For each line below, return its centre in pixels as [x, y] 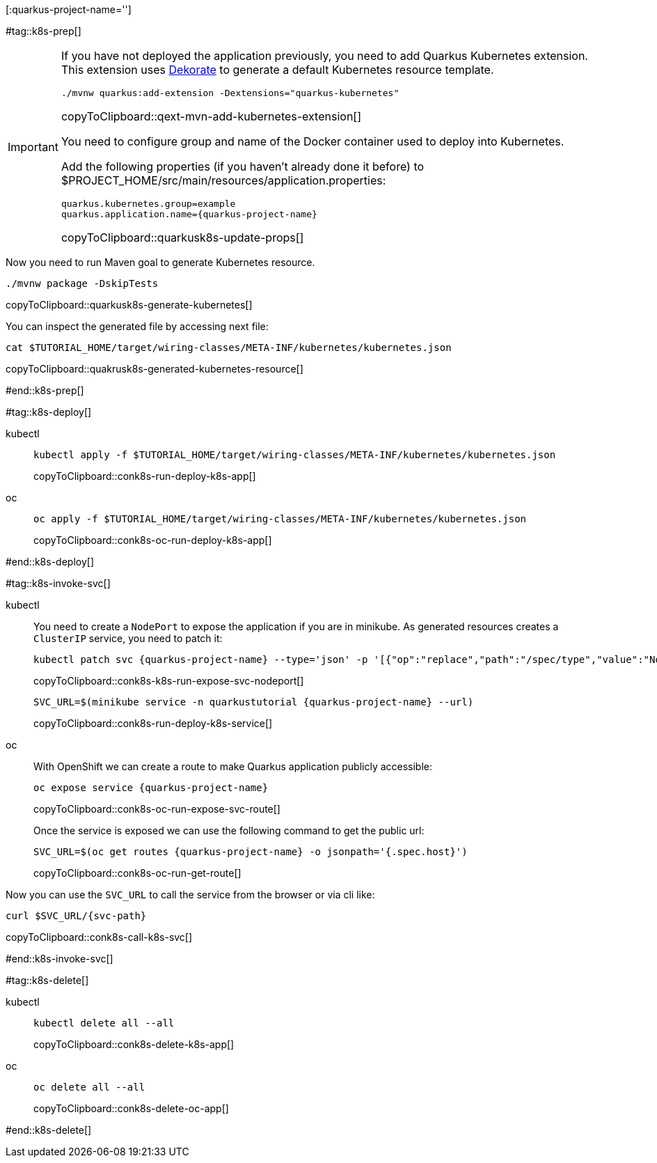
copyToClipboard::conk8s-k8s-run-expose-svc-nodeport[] [169, 681]
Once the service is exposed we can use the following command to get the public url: [229, 830]
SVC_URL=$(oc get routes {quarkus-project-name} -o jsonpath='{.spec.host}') [251, 852]
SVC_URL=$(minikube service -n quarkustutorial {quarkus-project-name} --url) [254, 702]
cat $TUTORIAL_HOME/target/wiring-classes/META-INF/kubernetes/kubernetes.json [229, 348]
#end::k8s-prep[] [45, 390]
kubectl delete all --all [104, 1023]
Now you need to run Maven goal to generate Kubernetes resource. [160, 262]
